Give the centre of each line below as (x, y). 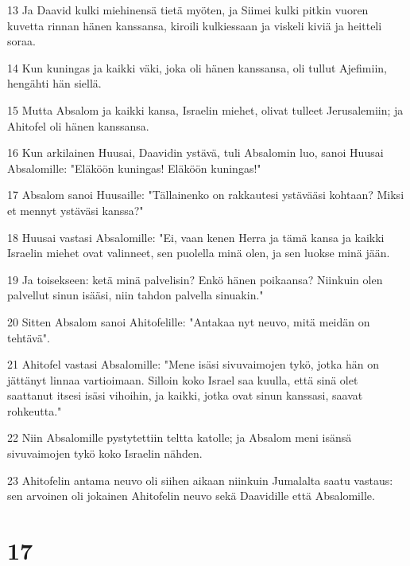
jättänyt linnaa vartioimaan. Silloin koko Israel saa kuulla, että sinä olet (183, 379)
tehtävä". (29, 337)
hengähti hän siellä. (54, 83)
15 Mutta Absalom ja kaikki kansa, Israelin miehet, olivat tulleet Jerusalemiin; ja (205, 109)
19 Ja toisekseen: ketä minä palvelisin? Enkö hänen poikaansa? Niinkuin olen (195, 279)
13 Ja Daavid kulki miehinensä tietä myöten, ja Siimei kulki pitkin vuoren (188, 10)
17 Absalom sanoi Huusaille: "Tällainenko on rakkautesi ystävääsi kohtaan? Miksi (206, 195)
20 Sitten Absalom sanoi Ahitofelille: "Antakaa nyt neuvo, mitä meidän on (189, 321)
